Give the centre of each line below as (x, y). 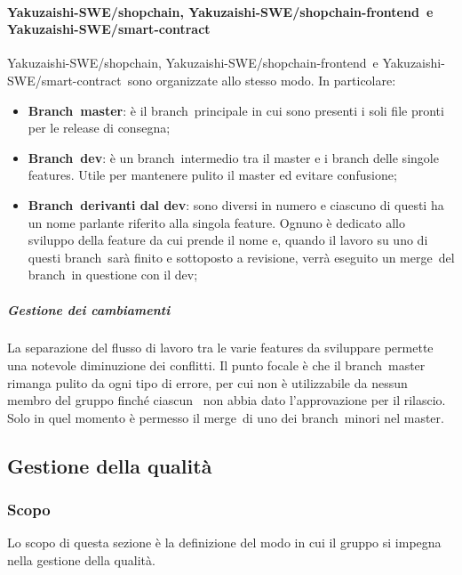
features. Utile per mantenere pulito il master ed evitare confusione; (212, 175)
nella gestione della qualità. (81, 560)
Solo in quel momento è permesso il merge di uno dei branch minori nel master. (226, 417)
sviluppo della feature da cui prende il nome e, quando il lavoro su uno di (228, 240)
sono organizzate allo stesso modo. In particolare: (262, 80)
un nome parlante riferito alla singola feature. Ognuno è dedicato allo (216, 222)
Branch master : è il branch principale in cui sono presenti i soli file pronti (236, 110)
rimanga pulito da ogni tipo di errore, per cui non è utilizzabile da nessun (207, 382)
